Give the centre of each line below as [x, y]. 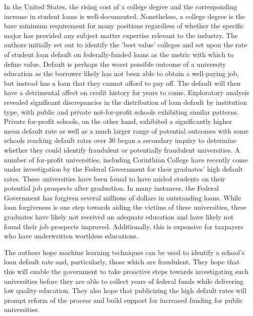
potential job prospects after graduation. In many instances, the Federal [111, 188]
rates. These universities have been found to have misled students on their [115, 178]
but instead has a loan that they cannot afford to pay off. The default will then [122, 83]
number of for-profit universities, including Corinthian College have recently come [126, 159]
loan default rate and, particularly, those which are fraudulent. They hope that [122, 262]
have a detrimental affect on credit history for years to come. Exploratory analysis [127, 92]
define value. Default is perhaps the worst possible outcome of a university [115, 64]
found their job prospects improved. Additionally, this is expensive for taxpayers [124, 226]
